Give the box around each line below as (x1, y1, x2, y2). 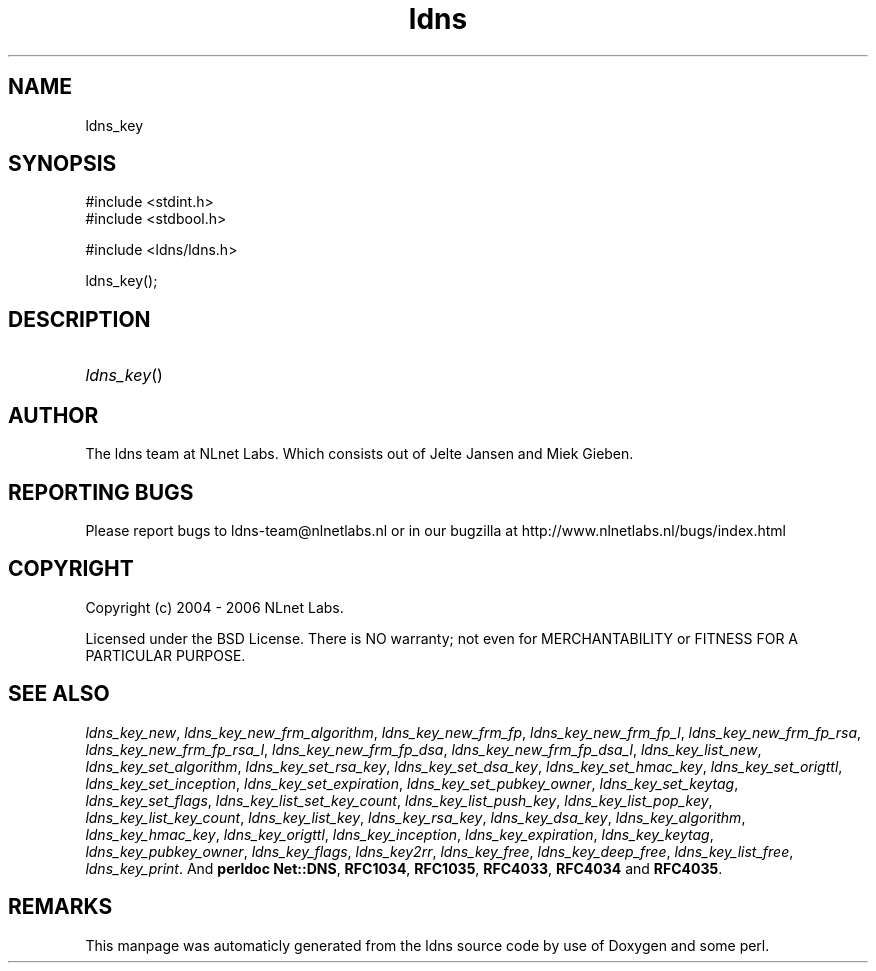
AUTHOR (8, 402, 99, 428)
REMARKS (8, 894, 113, 920)
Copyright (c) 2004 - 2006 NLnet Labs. (85, 598, 344, 616)
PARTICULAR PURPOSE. (85, 646, 246, 664)
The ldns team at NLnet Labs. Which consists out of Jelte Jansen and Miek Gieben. (85, 445, 634, 463)
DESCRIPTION (8, 306, 151, 332)
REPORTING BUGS (8, 479, 194, 505)
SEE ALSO (8, 681, 110, 707)
